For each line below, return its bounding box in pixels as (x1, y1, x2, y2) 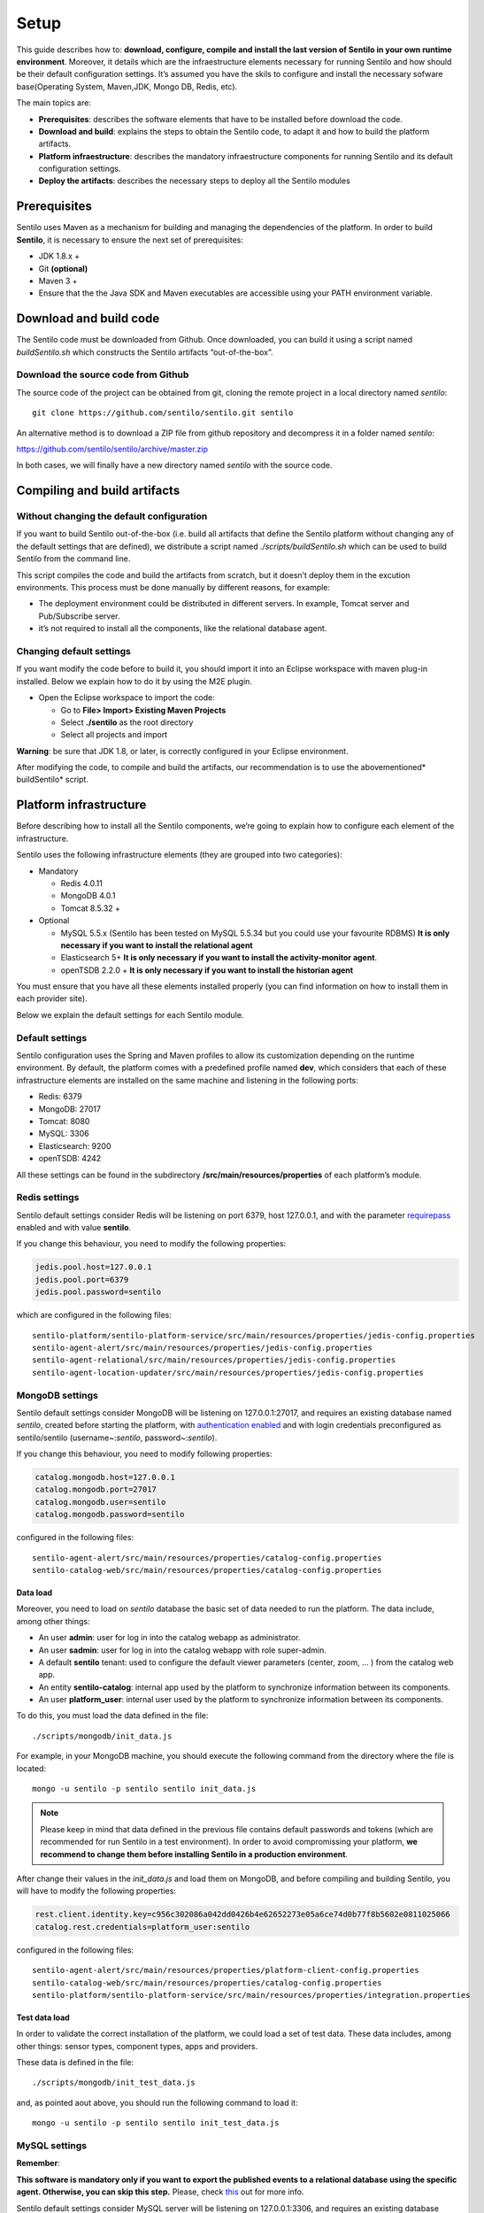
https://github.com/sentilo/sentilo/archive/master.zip (16, 443, 208, 454)
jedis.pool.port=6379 (35, 1275, 129, 1284)
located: (16, 1762, 46, 1774)
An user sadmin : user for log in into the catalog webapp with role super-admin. (38, 1645, 327, 1655)
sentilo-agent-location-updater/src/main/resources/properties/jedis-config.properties (32, 1368, 425, 1377)
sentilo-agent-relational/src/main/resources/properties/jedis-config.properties (32, 1355, 396, 1365)
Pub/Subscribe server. (38, 611, 120, 621)
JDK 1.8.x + (38, 251, 81, 261)
